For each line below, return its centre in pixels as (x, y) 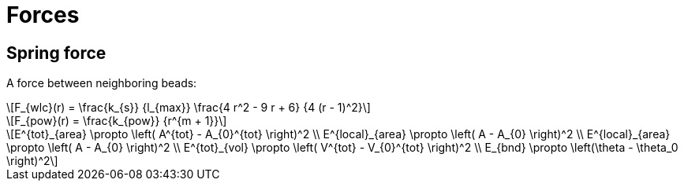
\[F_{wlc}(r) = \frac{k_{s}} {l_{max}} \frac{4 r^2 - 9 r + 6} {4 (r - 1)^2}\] (189, 108)
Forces (43, 15)
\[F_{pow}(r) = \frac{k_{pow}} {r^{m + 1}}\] (117, 121)
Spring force (56, 53)
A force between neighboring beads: (102, 83)
